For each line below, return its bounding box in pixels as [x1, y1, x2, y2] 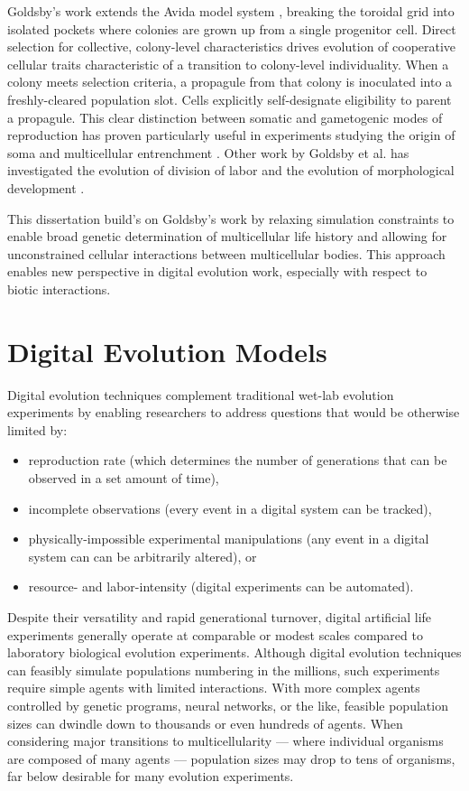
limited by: [7, 420, 68, 439]
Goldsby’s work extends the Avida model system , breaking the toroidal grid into [7, 2, 455, 20]
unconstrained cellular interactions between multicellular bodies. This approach [7, 244, 446, 263]
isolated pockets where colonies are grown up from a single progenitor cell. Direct [7, 19, 456, 38]
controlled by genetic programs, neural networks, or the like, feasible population [7, 695, 448, 714]
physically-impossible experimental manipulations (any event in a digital [28, 529, 429, 548]
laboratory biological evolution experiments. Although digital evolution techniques [7, 643, 462, 662]
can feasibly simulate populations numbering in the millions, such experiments [7, 660, 440, 679]
